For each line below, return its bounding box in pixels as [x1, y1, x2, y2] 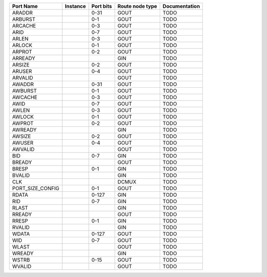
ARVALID [12, 74, 33, 81]
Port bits [91, 3, 112, 9]
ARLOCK [12, 42, 33, 49]
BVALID [12, 172, 30, 178]
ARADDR [12, 9, 33, 16]
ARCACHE [12, 22, 37, 29]
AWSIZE [12, 133, 31, 140]
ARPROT [12, 49, 32, 55]
